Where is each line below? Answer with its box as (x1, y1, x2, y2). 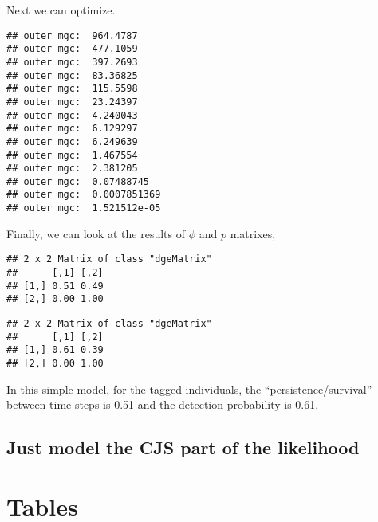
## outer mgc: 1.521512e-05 (6, 202, 161, 214)
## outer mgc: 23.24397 (6, 96, 138, 108)
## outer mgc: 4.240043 (6, 109, 138, 121)
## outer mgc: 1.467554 (6, 149, 138, 161)
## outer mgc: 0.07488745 (6, 175, 149, 187)
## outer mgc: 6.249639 (6, 135, 138, 147)
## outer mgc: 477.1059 (6, 43, 138, 55)
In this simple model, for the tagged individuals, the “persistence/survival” (6, 380, 372, 397)
